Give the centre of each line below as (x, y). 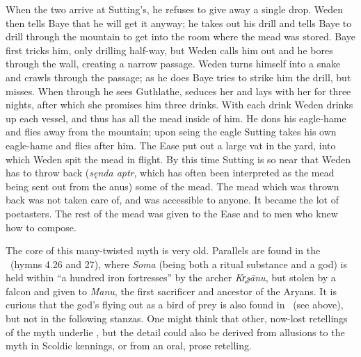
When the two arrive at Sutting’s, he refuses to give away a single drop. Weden (175, 9)
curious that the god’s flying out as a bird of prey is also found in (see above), (175, 305)
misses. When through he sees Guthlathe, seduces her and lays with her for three (178, 91)
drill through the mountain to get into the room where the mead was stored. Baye (180, 36)
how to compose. (41, 227)
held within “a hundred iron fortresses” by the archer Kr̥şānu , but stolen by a (171, 277)
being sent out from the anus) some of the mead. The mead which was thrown (173, 186)
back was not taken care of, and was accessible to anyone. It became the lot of (172, 200)
